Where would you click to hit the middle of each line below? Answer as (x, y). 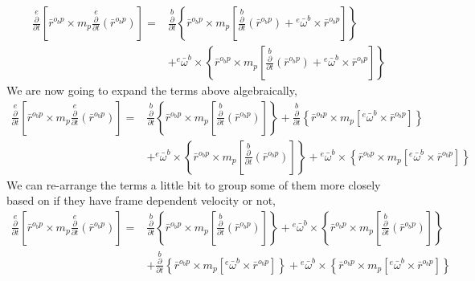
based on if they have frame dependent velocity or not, (141, 200)
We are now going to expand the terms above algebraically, (152, 90)
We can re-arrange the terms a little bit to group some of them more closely (194, 184)
